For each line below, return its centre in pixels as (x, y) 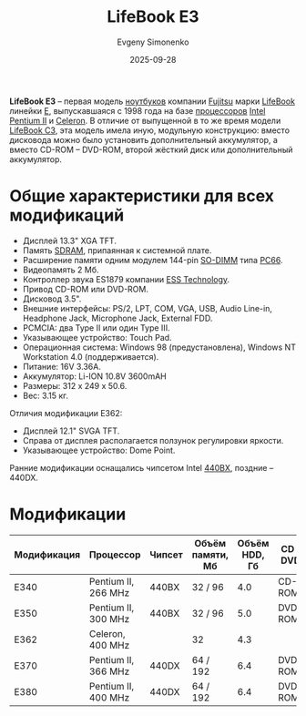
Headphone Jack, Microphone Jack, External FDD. (117, 318)
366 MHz (109, 671)
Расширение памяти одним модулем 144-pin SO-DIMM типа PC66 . (153, 260)
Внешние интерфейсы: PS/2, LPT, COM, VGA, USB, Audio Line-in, (148, 308)
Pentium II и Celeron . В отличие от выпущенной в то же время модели (145, 120)
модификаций (67, 215)
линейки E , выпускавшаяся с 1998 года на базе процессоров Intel (138, 110)
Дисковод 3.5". (52, 299)
